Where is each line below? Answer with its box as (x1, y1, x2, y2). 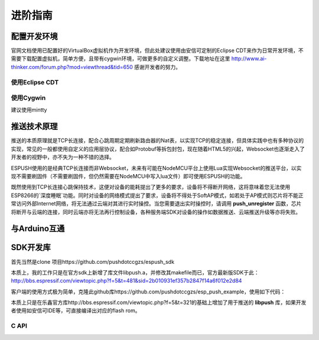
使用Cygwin (11, 94, 46, 102)
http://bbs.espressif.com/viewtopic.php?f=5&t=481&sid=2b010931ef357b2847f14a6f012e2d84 (11, 277, 242, 285)
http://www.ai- (231, 55, 267, 62)
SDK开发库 (11, 243, 51, 253)
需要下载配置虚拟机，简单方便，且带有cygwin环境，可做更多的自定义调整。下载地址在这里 (11, 55, 230, 62)
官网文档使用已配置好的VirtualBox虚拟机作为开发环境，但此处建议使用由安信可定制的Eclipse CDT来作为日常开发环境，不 (11, 47, 304, 54)
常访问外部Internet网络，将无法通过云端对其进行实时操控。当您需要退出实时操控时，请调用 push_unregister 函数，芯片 (11, 200, 302, 207)
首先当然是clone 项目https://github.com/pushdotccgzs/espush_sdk (11, 258, 174, 265)
